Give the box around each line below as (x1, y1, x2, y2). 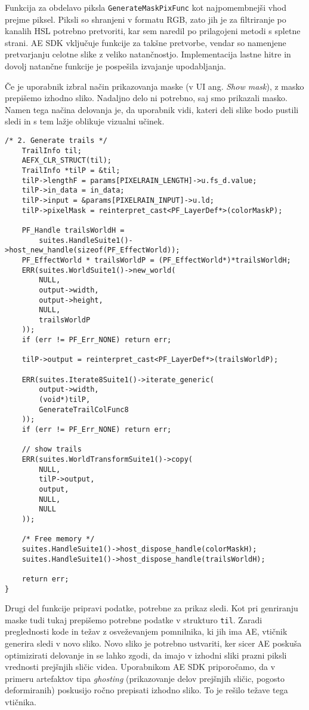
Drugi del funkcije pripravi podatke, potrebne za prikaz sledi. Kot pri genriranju (5, 602, 298, 614)
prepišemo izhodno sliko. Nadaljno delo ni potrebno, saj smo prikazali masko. (5, 92, 288, 104)
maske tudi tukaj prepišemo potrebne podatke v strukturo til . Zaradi (5, 613, 262, 626)
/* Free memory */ (21, 535, 95, 544)
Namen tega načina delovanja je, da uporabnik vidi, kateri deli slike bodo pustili (5, 103, 299, 115)
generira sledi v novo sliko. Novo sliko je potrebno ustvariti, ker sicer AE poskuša (5, 637, 302, 650)
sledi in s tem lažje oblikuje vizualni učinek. (5, 115, 165, 127)
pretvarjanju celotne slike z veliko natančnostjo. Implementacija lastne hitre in (5, 48, 291, 60)
